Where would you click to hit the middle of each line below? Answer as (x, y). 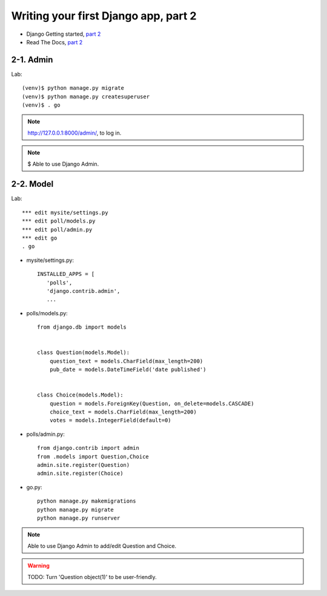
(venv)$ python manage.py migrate (73, 88)
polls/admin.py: (45, 434)
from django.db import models (82, 327)
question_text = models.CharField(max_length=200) (126, 361)
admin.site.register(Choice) (80, 474)
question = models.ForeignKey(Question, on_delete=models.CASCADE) (152, 403)
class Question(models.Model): (84, 353)
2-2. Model (32, 184)
